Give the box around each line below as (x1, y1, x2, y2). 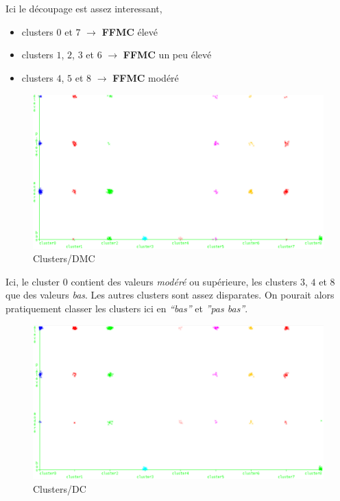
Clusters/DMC (33, 251, 95, 266)
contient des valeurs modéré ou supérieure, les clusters (71, 274, 297, 288)
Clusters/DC (33, 481, 86, 496)
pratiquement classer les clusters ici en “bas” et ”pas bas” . (5, 301, 248, 315)
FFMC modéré (112, 70, 179, 84)
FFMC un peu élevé (123, 47, 212, 62)
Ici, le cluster (5, 274, 60, 288)
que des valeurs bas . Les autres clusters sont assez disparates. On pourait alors (5, 288, 335, 302)
